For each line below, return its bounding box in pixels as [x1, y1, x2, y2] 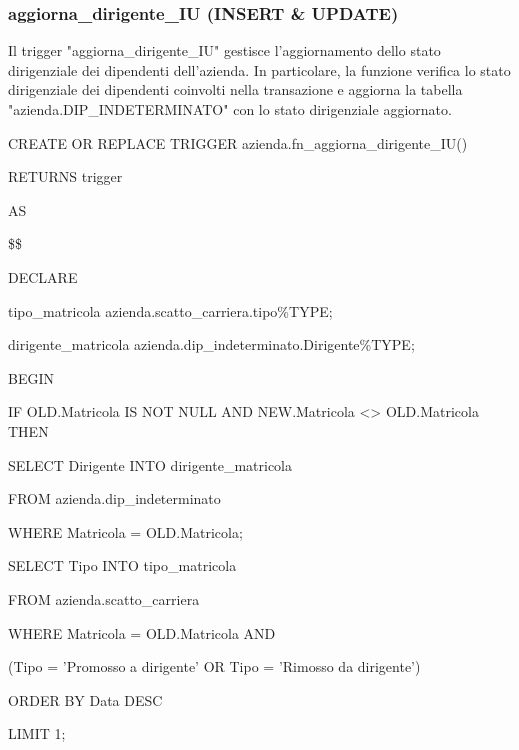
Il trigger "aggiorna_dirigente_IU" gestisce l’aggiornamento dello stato [8, 40, 441, 61]
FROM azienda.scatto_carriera [8, 588, 200, 609]
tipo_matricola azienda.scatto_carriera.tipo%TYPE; [8, 300, 333, 321]
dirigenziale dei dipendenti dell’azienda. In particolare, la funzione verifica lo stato [8, 59, 511, 80]
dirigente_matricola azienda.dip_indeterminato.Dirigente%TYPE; [8, 334, 415, 355]
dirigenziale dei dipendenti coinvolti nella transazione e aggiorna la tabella [8, 79, 463, 100]
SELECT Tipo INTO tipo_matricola [8, 555, 237, 576]
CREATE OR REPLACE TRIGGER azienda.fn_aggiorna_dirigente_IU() [8, 132, 468, 153]
